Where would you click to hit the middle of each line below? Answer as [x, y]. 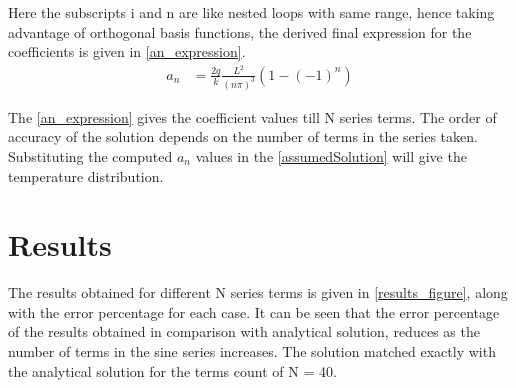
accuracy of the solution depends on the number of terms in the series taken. [243, 136]
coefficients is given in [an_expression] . [127, 51]
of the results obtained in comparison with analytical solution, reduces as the [244, 331]
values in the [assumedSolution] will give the [331, 155]
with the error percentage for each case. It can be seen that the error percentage [254, 311]
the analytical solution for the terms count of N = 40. [172, 370]
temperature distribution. [86, 175]
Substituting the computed [90, 155]
